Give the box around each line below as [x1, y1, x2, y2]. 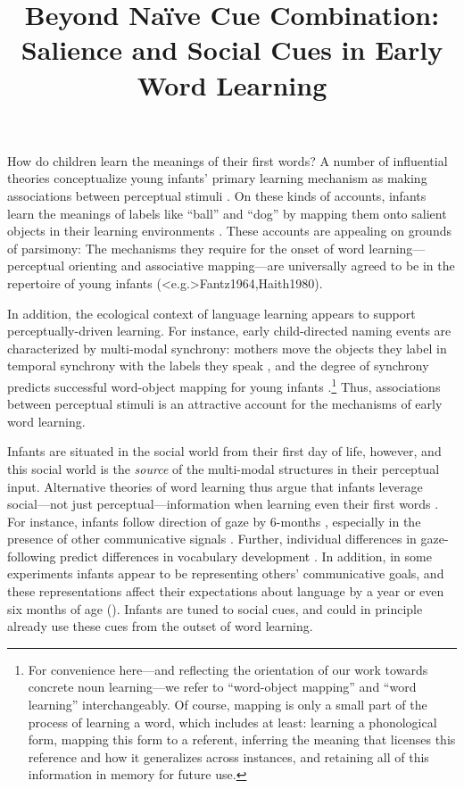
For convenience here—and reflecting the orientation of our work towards [28, 660, 428, 678]
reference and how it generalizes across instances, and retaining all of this [28, 747, 429, 766]
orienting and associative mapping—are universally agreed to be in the [68, 256, 455, 275]
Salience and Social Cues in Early [21, 31, 443, 68]
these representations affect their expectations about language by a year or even [7, 582, 444, 601]
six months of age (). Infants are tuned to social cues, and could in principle [7, 599, 423, 618]
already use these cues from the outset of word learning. [7, 617, 313, 635]
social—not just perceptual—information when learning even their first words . [7, 494, 439, 513]
